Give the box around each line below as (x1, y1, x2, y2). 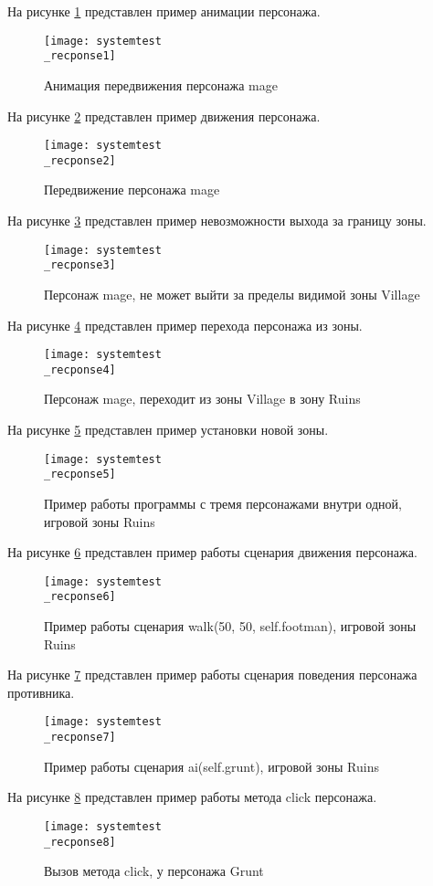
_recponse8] (44, 835, 116, 849)
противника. (7, 682, 75, 701)
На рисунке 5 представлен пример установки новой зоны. (7, 420, 329, 438)
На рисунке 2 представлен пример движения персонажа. (7, 106, 321, 125)
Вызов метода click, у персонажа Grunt (44, 861, 264, 881)
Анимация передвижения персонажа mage (44, 75, 278, 94)
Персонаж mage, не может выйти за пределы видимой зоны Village (44, 284, 420, 303)
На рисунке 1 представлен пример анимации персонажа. (7, 2, 321, 20)
